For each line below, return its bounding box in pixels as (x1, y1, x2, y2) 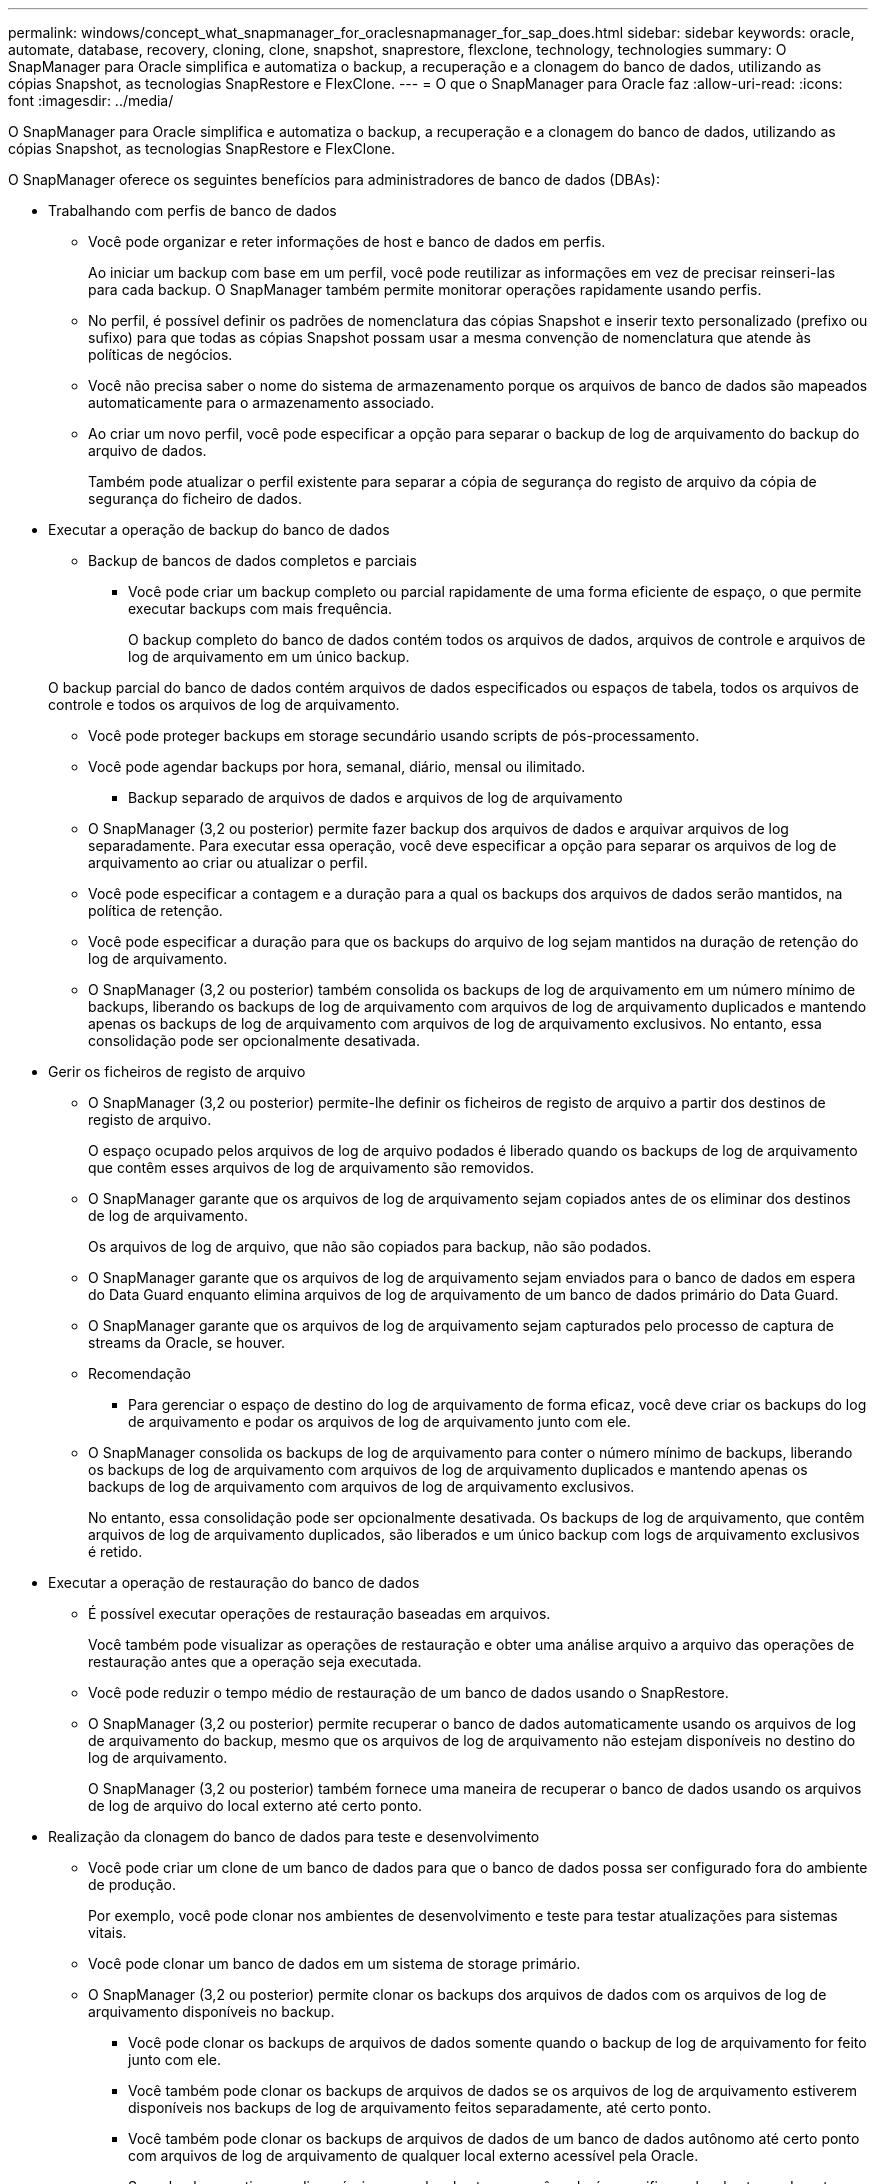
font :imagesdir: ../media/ (8, 92, 174, 109)
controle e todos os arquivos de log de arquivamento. (48, 696, 400, 713)
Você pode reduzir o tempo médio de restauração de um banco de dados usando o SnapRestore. (88, 1684, 729, 1701)
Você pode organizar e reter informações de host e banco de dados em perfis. (88, 233, 606, 250)
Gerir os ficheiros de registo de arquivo (48, 1063, 306, 1080)
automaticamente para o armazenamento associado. (88, 394, 435, 411)
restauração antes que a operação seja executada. (88, 1653, 422, 1670)
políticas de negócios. (88, 346, 233, 363)
